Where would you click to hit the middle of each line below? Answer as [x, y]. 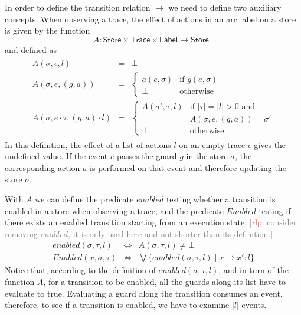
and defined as [31, 50]
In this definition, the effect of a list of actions [88, 144]
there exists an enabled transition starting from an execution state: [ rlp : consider [151, 222]
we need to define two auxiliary [225, 7]
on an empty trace [212, 144]
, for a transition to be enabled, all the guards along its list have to [165, 281]
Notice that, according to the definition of [80, 270]
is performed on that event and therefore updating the [188, 167]
